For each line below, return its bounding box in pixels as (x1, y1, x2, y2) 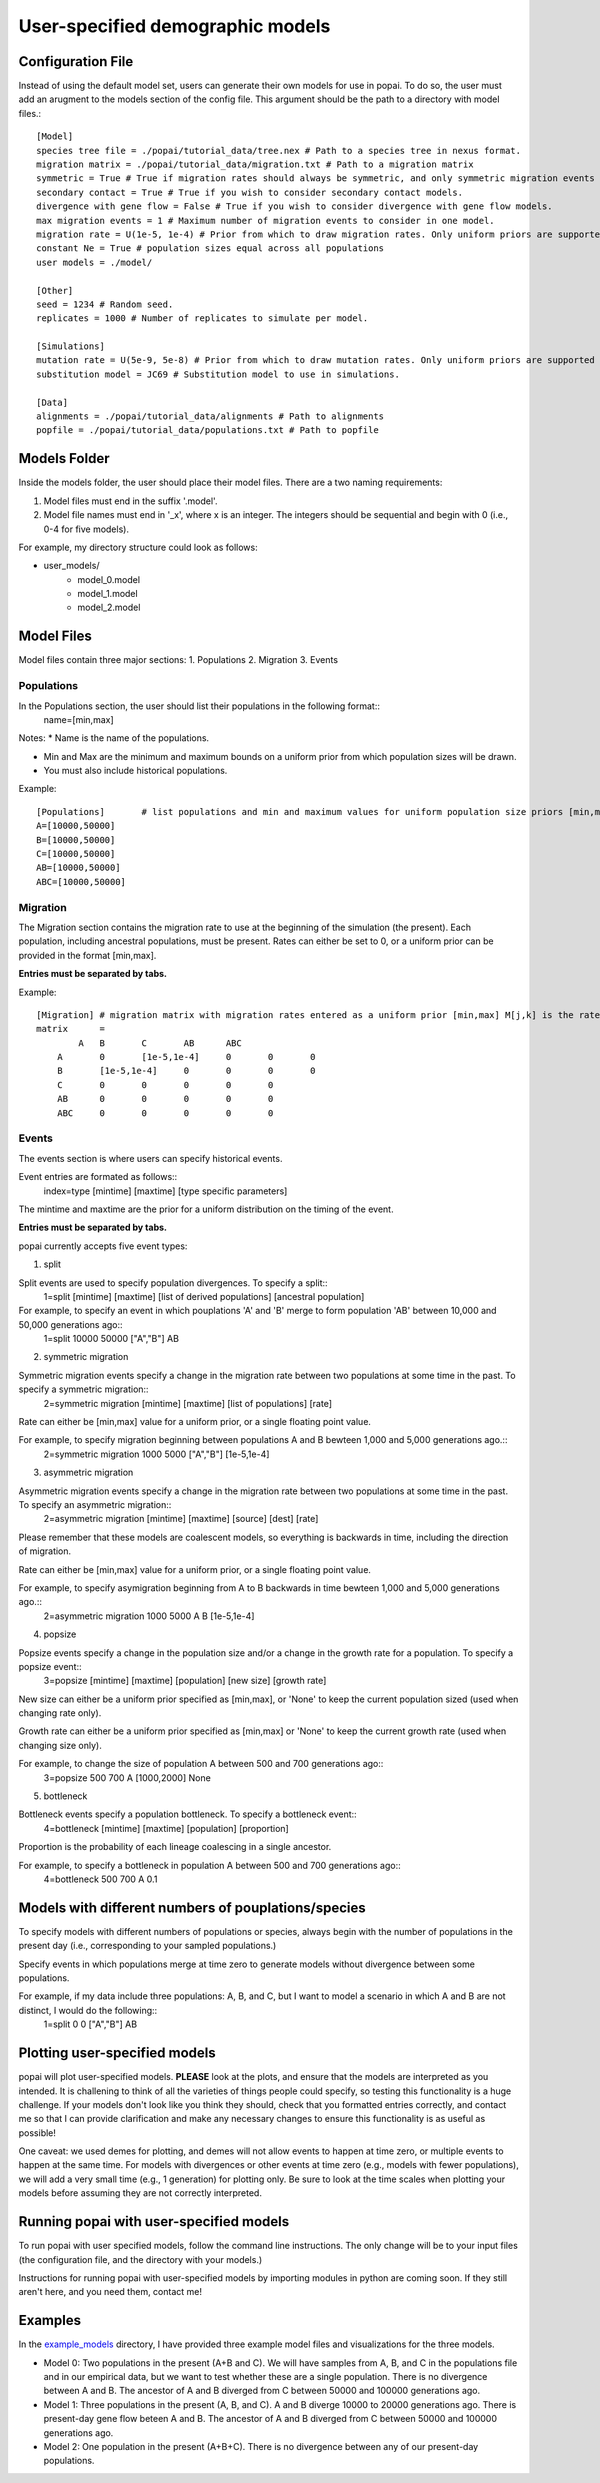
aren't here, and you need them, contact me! (18, 2286, 203, 2298)
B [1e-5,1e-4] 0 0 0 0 (56, 1065, 316, 1077)
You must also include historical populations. (43, 765, 228, 777)
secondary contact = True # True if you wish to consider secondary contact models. (36, 186, 464, 198)
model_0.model (77, 573, 140, 585)
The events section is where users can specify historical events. (18, 1152, 283, 1164)
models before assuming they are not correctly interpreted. (18, 2187, 262, 2199)
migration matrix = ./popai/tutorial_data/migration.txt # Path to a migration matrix (36, 159, 474, 170)
